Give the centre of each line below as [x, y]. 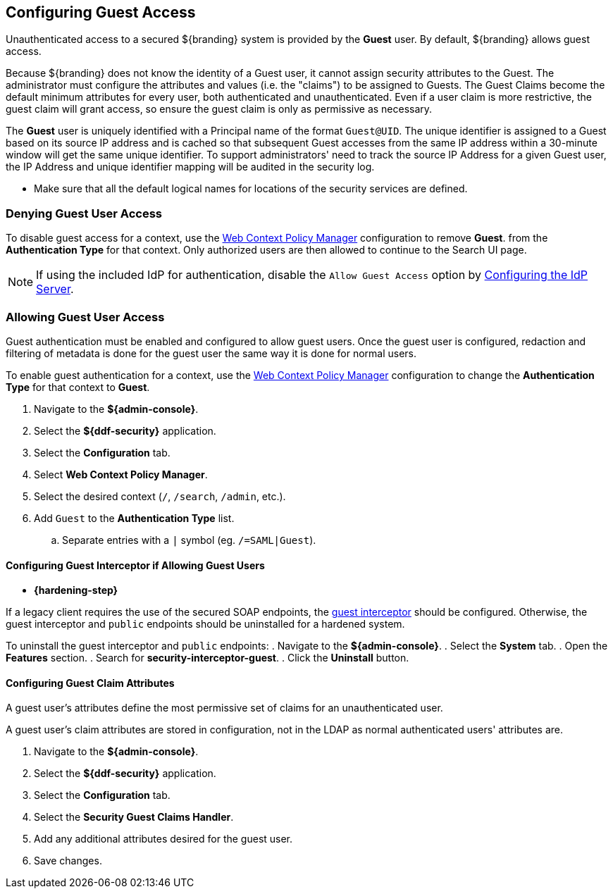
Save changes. [68, 861]
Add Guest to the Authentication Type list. [134, 518]
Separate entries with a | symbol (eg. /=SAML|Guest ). [189, 540]
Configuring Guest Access [101, 12]
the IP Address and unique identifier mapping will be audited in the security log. [190, 167]
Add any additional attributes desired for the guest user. [163, 839]
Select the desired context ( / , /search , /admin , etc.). [160, 496]
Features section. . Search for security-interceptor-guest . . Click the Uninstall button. [208, 658]
